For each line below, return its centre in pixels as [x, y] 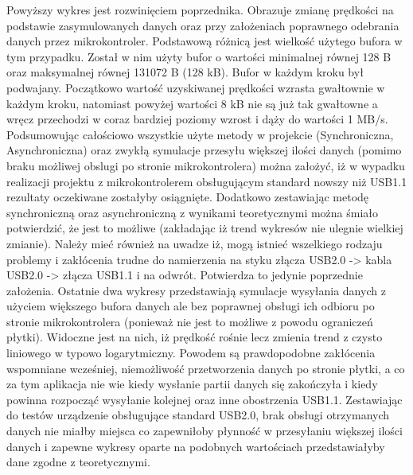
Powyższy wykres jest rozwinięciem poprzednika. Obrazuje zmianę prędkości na [200, 10]
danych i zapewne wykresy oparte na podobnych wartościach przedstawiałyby [196, 446]
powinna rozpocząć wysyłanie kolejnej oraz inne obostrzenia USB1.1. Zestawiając [205, 399]
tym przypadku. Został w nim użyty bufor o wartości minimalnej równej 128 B [199, 56]
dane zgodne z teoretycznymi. [78, 462]
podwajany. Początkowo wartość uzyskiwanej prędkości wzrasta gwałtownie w [196, 87]
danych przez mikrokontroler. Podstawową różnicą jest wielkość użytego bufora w [205, 41]
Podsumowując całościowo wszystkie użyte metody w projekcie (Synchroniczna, [200, 134]
